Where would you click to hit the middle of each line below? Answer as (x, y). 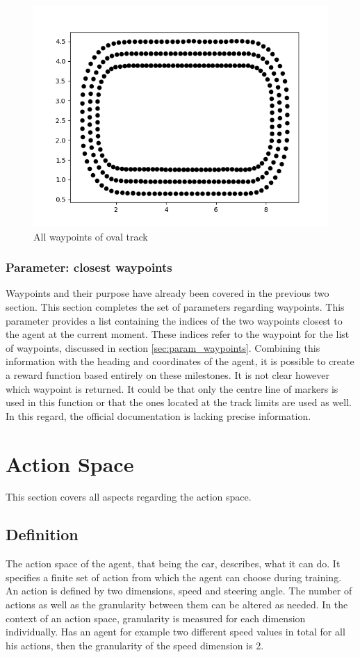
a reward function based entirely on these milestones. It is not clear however (168, 374)
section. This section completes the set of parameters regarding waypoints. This (175, 307)
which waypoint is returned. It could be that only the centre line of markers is (172, 388)
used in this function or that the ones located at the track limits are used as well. (179, 402)
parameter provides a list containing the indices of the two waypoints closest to (174, 320)
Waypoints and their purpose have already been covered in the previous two (167, 293)
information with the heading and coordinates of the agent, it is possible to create (180, 361)
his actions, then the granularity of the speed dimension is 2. (135, 645)
